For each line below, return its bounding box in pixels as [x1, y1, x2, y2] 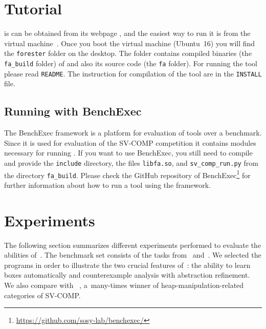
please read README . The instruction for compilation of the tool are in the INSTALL [4, 68, 262, 79]
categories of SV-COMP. [4, 289, 81, 300]
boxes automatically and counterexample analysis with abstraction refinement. [4, 269, 250, 280]
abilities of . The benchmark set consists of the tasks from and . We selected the [4, 249, 261, 260]
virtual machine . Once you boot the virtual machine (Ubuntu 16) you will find [4, 37, 255, 48]
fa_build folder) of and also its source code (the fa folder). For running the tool [4, 57, 257, 68]
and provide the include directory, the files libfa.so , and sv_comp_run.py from [4, 157, 258, 168]
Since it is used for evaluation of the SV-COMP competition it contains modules [4, 137, 256, 148]
